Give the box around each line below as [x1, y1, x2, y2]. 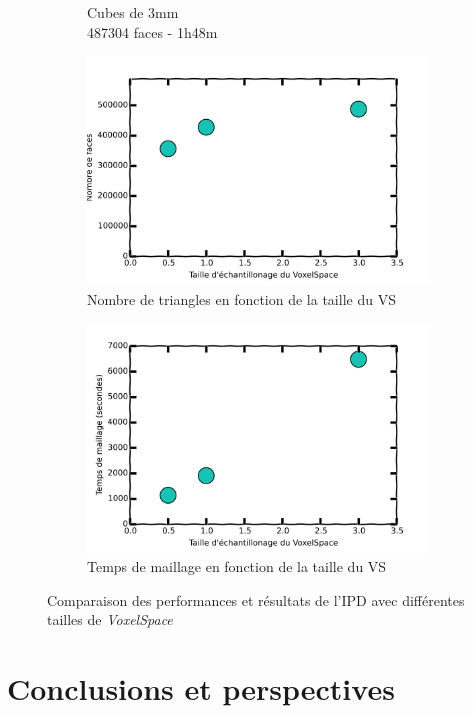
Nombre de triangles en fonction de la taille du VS [87, 288, 396, 309]
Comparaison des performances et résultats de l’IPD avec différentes [47, 589, 465, 610]
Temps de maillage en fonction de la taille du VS [87, 556, 387, 577]
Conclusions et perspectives [7, 668, 395, 709]
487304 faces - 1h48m [87, 21, 218, 42]
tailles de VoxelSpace [47, 609, 173, 630]
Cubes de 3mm [87, 2, 179, 22]
